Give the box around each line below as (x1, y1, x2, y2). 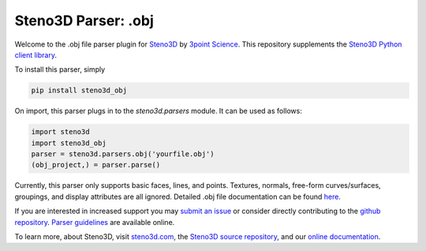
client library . (14, 50, 58, 59)
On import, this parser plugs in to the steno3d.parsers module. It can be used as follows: (14, 107, 303, 116)
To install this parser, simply (14, 65, 106, 74)
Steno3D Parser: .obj (14, 12, 154, 29)
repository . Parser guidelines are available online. (14, 217, 175, 227)
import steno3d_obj (31, 138, 106, 148)
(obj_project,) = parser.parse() (31, 160, 161, 170)
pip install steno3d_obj (31, 86, 128, 95)
